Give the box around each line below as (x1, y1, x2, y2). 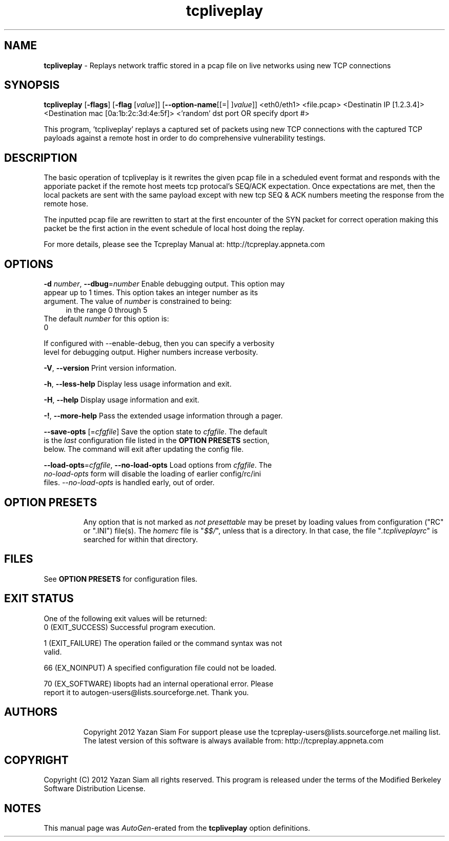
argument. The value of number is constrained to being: (44, 297, 232, 306)
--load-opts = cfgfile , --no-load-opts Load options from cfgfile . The (44, 461, 272, 470)
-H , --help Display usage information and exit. (44, 395, 199, 405)
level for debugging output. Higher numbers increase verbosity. (44, 348, 258, 357)
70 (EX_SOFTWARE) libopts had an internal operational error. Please (44, 679, 274, 688)
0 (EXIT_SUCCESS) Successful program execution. (44, 622, 216, 632)
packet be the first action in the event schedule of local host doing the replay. (44, 224, 305, 233)
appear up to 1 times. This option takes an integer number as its (44, 288, 258, 297)
